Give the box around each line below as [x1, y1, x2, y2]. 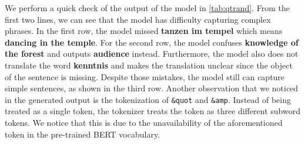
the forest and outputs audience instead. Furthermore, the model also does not [5, 47, 299, 60]
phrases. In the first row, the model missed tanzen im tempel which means [5, 25, 283, 37]
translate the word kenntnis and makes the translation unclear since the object [5, 59, 293, 71]
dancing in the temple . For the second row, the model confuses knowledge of [5, 36, 299, 48]
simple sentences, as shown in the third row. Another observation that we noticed [5, 82, 299, 94]
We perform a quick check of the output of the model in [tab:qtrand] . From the [5, 2, 290, 13]
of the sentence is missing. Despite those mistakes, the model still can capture [5, 70, 285, 83]
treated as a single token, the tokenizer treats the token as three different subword [5, 105, 301, 117]
